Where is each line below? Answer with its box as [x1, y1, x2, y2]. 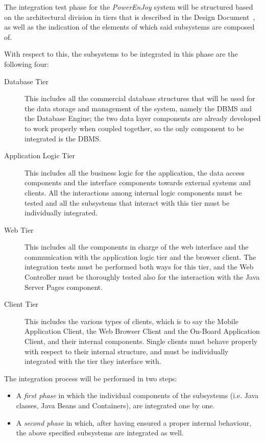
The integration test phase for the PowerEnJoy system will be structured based [4, 2, 253, 12]
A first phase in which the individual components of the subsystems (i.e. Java [16, 390, 259, 401]
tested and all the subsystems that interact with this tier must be [25, 197, 230, 208]
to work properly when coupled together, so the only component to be [25, 122, 244, 133]
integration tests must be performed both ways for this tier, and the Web [25, 261, 254, 272]
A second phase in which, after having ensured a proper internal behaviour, [16, 417, 252, 428]
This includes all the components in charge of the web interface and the [25, 241, 249, 252]
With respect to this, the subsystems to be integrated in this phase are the [4, 48, 238, 59]
